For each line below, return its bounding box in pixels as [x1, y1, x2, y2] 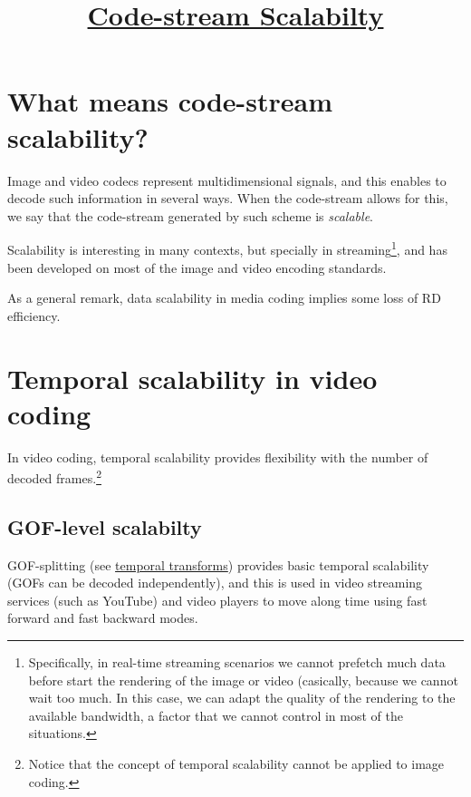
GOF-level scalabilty [7, 512, 202, 540]
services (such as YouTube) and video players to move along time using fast [7, 590, 428, 609]
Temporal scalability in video [7, 359, 378, 396]
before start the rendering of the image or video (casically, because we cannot [28, 670, 458, 689]
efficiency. [7, 306, 61, 325]
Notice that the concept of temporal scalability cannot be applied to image [28, 754, 445, 773]
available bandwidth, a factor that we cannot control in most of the [28, 705, 403, 724]
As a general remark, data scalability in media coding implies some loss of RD [7, 288, 441, 307]
